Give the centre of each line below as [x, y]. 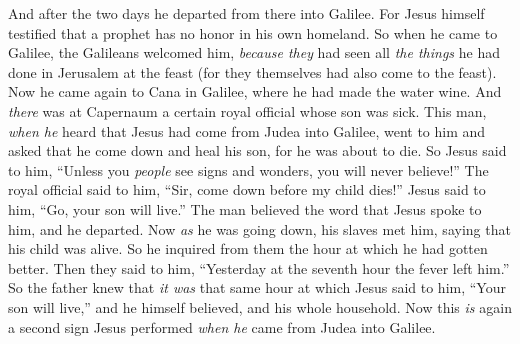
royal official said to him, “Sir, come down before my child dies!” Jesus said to [247, 189]
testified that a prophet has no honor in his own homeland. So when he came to [253, 32]
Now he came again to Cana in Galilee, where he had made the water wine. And [255, 91]
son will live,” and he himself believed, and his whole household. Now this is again [260, 306]
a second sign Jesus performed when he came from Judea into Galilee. [222, 326]
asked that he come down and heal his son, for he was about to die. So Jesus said [257, 150]
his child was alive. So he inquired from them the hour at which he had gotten [248, 248]
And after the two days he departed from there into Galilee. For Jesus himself [246, 13]
